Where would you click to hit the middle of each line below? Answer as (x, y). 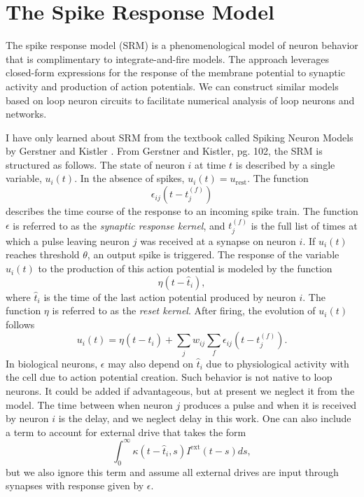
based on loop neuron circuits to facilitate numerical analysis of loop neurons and (180, 100)
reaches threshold (43, 254)
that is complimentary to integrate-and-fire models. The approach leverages (168, 58)
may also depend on (151, 363)
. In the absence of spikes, (129, 178)
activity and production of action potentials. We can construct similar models (172, 86)
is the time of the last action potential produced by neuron (170, 296)
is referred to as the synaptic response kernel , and (119, 225)
